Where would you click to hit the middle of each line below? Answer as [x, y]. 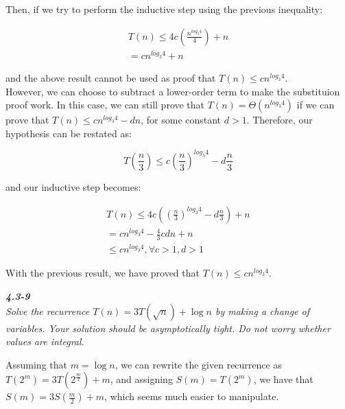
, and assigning [141, 379]
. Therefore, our [279, 120]
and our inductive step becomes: [73, 186]
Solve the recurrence [48, 311]
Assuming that [36, 364]
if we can [316, 105]
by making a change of [262, 311]
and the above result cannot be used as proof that [111, 78]
